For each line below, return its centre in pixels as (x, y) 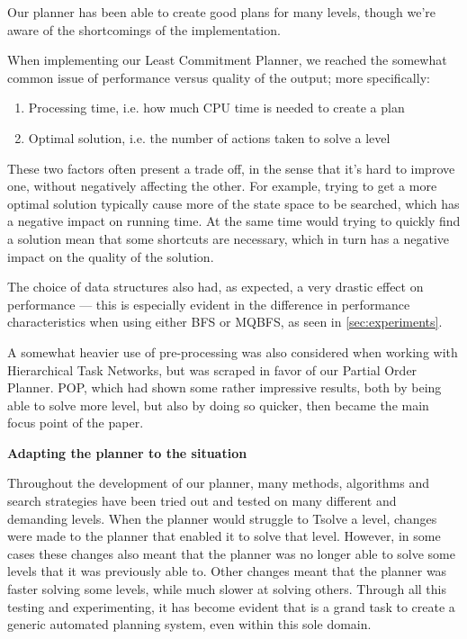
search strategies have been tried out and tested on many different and (202, 501)
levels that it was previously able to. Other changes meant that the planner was (227, 571)
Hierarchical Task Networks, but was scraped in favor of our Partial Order (212, 369)
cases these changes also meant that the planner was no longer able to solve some (231, 553)
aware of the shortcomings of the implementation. (144, 29)
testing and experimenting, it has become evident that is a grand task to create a (231, 606)
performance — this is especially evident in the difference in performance (209, 304)
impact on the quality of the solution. (111, 256)
